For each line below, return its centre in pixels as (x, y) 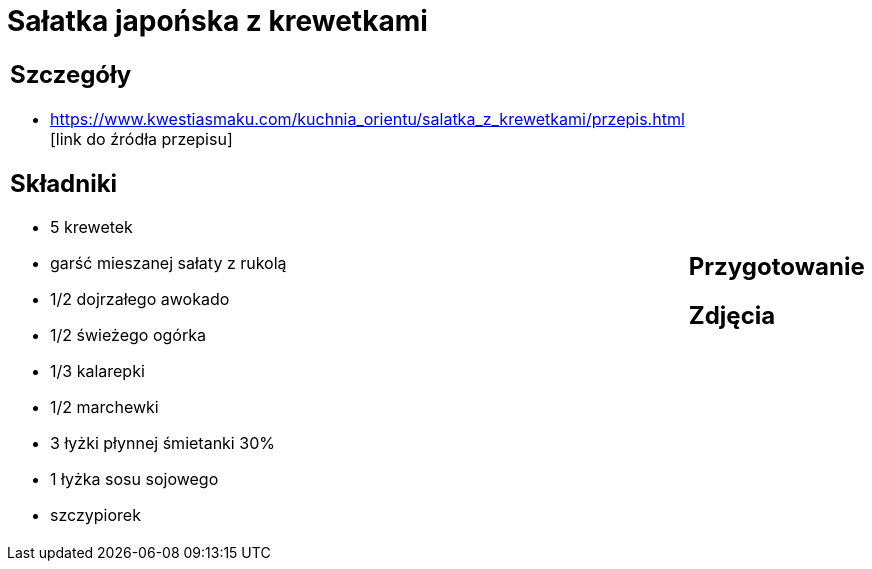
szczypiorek (95, 515)
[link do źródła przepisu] (141, 138)
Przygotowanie (776, 266)
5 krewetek (91, 227)
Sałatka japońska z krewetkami (217, 21)
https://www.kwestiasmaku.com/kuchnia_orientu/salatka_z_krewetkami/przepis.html (367, 118)
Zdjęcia (732, 315)
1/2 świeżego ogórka (128, 335)
